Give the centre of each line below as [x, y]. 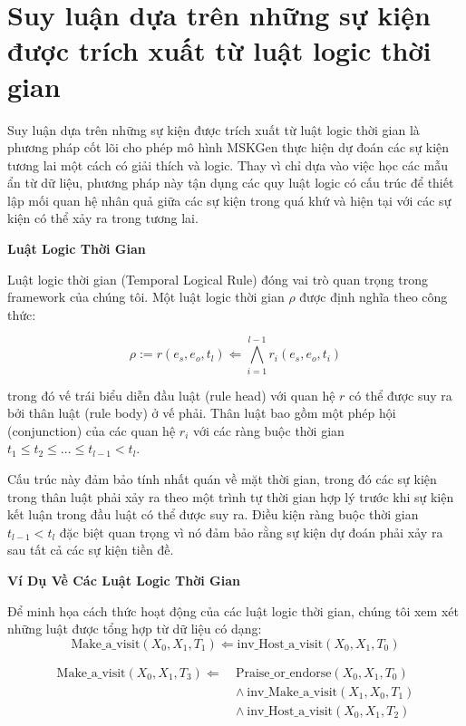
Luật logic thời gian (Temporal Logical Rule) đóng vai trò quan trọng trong [218, 279]
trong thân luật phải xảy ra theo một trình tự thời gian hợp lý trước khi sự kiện [231, 496]
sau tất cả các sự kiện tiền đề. [91, 550]
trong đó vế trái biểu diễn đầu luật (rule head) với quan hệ [171, 395]
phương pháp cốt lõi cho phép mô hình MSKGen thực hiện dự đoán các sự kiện [228, 147]
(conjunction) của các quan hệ [92, 430]
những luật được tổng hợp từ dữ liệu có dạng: [135, 629]
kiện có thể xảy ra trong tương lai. [103, 218]
